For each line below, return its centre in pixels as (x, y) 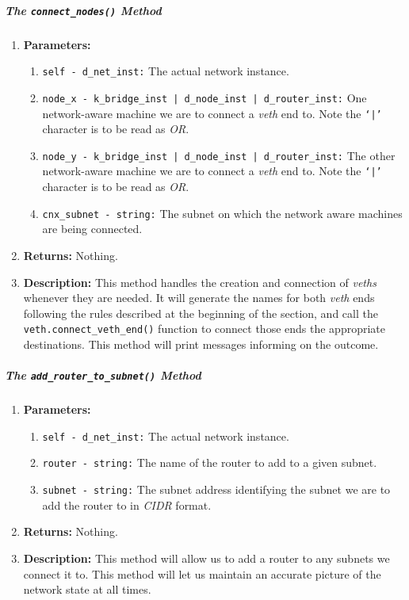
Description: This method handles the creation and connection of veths (200, 282)
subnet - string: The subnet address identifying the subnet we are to (216, 489)
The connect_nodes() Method (83, 10)
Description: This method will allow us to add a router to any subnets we (206, 558)
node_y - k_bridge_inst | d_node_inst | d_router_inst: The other (219, 155)
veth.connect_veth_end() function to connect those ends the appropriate (204, 329)
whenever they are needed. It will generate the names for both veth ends (199, 298)
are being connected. (92, 229)
